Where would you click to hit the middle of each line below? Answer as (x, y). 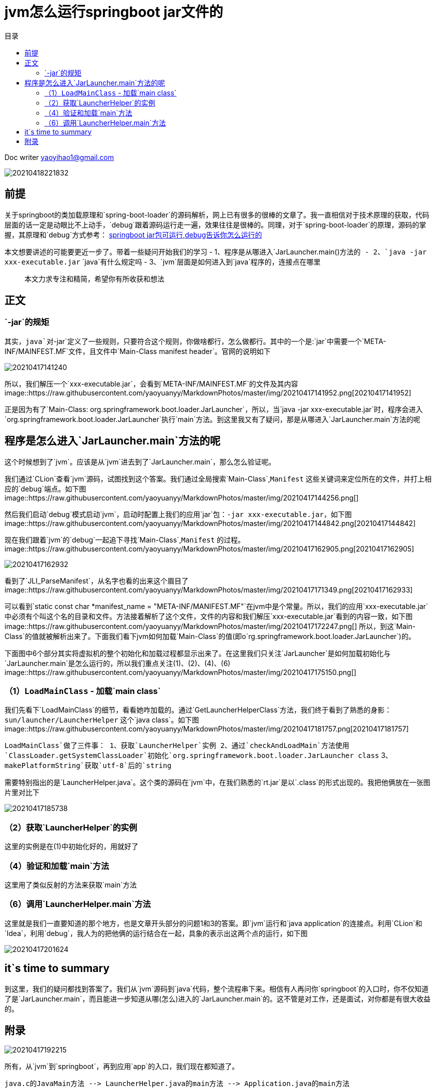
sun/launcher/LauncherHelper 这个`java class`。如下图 (102, 720)
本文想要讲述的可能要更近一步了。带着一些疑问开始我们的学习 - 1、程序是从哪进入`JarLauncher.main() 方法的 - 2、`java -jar (216, 251)
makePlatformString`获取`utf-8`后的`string (88, 766)
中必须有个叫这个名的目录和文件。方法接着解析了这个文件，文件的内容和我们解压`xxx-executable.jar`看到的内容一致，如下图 (209, 616)
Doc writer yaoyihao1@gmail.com (59, 157)
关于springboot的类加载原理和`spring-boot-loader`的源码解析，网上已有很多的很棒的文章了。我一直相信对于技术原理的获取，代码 (217, 214)
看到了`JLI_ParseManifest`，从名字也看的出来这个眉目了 (97, 580)
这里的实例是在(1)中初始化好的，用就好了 (71, 846)
